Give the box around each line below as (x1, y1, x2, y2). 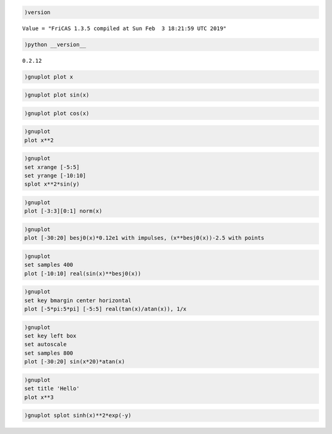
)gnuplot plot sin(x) (24, 92, 90, 98)
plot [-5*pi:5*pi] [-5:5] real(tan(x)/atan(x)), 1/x (24, 306, 187, 313)
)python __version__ (24, 41, 86, 48)
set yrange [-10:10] (24, 172, 86, 180)
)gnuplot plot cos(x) (24, 109, 90, 117)
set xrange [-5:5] (24, 164, 80, 170)
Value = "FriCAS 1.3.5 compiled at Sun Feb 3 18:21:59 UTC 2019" (22, 25, 227, 32)
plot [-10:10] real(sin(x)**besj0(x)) (24, 270, 141, 277)
